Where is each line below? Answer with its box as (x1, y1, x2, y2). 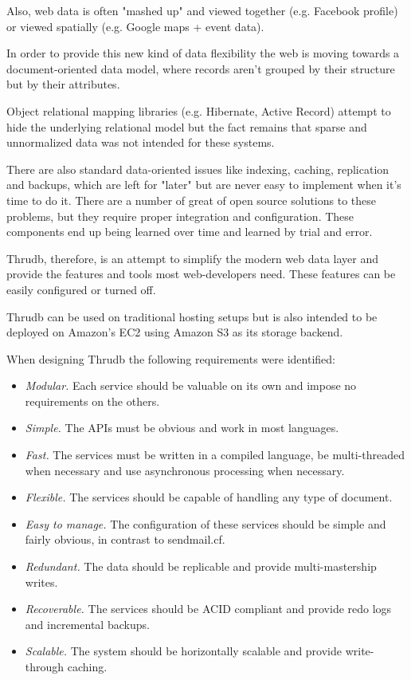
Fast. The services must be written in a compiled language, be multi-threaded (25, 446, 405, 463)
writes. (25, 573, 58, 590)
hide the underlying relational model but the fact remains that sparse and (6, 118, 367, 135)
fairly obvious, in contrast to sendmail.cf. (25, 531, 225, 548)
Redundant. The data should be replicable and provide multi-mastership (25, 558, 377, 575)
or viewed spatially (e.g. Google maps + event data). (6, 18, 264, 34)
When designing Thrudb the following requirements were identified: (6, 350, 335, 367)
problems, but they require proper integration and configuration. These (6, 207, 354, 224)
